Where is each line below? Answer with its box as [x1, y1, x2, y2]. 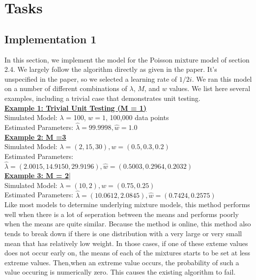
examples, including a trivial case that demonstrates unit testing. [4, 93, 200, 103]
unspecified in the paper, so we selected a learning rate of [4, 73, 177, 84]
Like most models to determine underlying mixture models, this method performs [4, 199, 250, 210]
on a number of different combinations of [4, 83, 127, 93]
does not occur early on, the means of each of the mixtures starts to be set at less [4, 248, 251, 258]
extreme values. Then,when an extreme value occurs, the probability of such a [4, 257, 239, 267]
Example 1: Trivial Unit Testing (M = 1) [4, 102, 147, 113]
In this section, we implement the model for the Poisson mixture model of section [4, 54, 250, 64]
